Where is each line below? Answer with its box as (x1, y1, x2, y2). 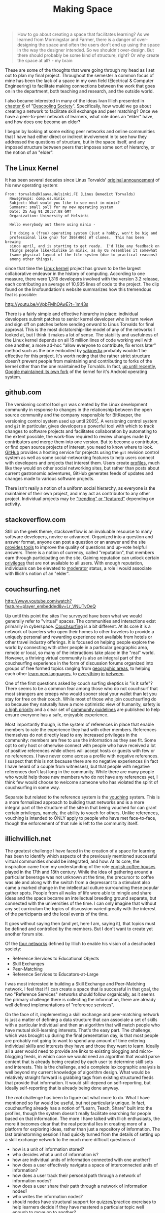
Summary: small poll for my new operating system (9, 205, 113, 210)
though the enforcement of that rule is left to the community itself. (5, 820, 139, 827)
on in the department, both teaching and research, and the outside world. (5, 88, 154, 94)
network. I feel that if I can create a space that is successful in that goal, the (5, 986, 159, 992)
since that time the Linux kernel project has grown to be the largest (5, 266, 141, 271)
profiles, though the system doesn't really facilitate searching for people (5, 1110, 152, 1116)
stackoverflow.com (5, 515, 66, 524)
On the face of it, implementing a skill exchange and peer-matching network (5, 1011, 160, 1017)
